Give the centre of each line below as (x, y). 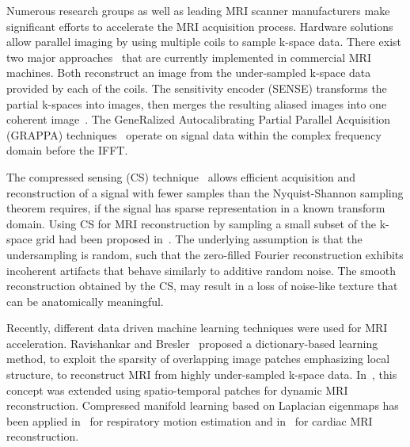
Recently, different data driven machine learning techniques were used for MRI (197, 328)
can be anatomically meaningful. (85, 301)
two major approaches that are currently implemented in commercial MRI (189, 57)
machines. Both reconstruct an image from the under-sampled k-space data (189, 73)
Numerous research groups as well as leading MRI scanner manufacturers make (198, 10)
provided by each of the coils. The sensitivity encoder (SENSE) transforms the (197, 88)
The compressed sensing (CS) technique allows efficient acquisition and (181, 176)
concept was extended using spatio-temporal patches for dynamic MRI (177, 390)
